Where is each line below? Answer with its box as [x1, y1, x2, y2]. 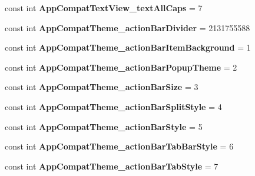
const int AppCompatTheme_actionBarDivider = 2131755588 [5, 21, 250, 34]
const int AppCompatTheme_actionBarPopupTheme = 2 [5, 61, 237, 73]
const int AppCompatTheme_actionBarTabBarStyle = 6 [5, 140, 234, 152]
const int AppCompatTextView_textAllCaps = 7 [5, 2, 203, 14]
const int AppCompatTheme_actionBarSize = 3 [5, 81, 198, 93]
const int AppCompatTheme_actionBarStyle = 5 [5, 120, 203, 132]
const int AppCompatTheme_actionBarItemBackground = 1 [5, 41, 251, 54]
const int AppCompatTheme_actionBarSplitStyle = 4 [5, 100, 222, 112]
